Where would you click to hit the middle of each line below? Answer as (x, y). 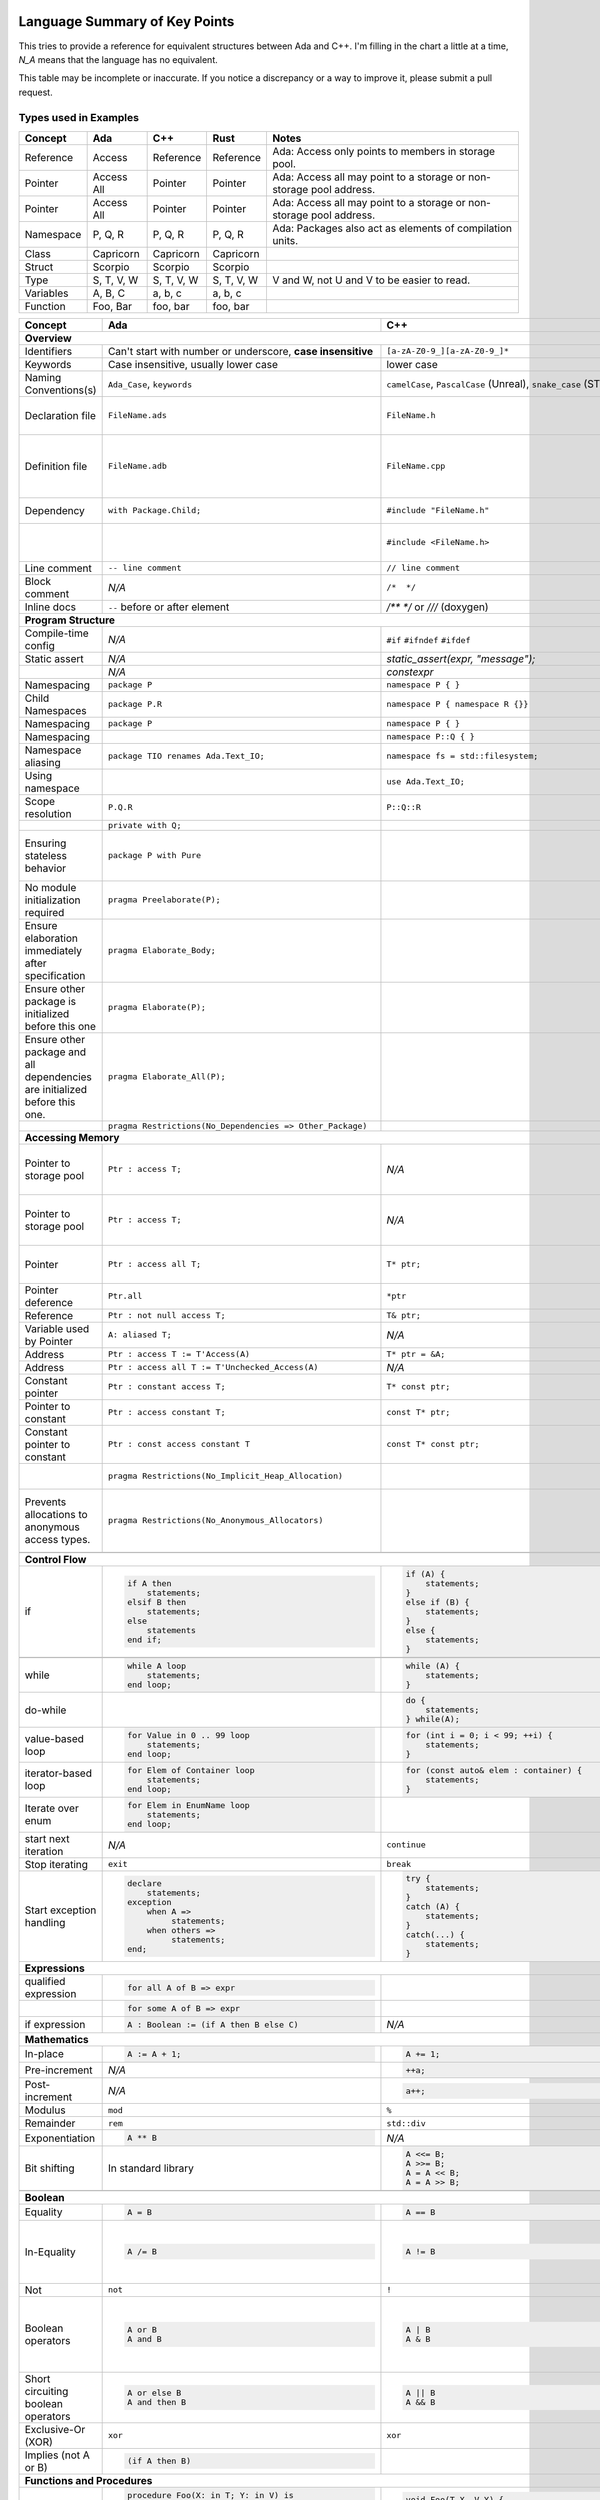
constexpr (410, 672)
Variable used (57, 1328)
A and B (144, 2338)
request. (36, 92)
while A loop (156, 1665)
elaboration (51, 938)
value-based (54, 1738)
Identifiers (48, 351)
